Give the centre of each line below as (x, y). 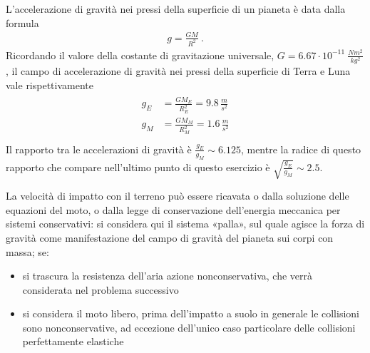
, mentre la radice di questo (301, 149)
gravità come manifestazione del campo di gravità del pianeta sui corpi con (170, 237)
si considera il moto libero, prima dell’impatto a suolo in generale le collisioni (191, 313)
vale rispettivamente (50, 85)
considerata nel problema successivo (101, 289)
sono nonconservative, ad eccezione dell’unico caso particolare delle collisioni (189, 327)
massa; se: (27, 251)
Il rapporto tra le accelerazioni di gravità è (99, 149)
